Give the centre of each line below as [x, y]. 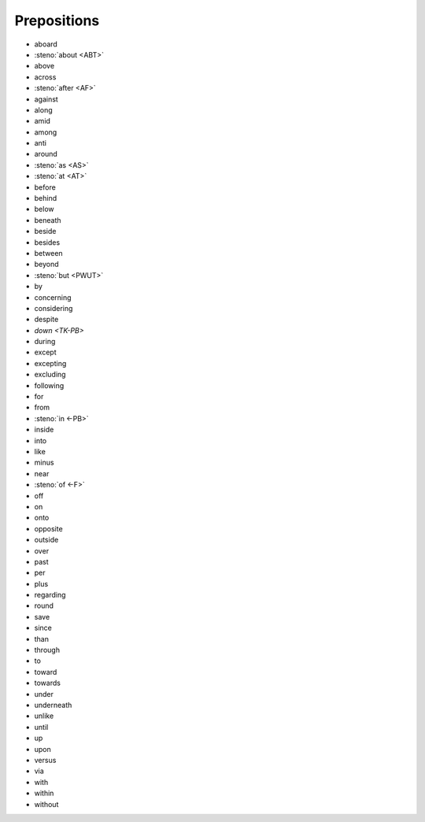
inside [44, 430]
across [45, 77]
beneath [48, 220]
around [46, 154]
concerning [53, 297]
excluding [50, 375]
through [47, 650]
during [45, 342]
